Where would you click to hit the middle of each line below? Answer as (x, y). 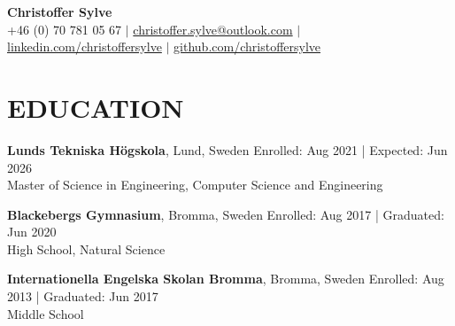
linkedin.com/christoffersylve (85, 47)
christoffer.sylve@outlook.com (213, 29)
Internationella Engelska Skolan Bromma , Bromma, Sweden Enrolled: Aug (226, 279)
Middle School (46, 313)
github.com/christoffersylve (247, 47)
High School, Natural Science (86, 248)
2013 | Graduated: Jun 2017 (83, 296)
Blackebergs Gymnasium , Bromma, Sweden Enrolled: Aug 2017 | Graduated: (226, 214)
